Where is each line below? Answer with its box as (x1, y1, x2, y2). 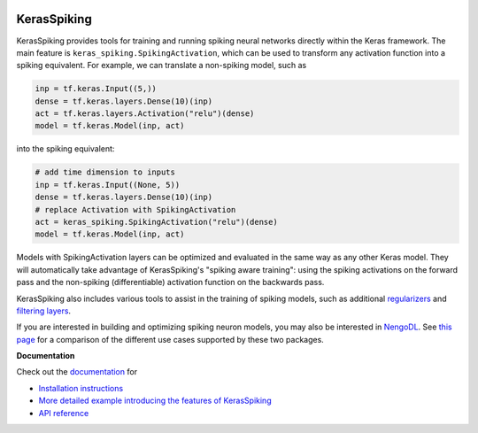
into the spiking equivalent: (16, 143, 115, 154)
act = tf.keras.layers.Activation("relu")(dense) (35, 109, 255, 119)
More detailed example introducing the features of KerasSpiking (38, 395, 272, 406)
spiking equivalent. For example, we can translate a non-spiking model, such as (16, 60, 307, 71)
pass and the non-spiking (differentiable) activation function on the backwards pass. (16, 277, 325, 288)
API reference (38, 407, 89, 418)
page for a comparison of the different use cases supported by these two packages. (16, 334, 325, 344)
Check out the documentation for (16, 367, 137, 377)
